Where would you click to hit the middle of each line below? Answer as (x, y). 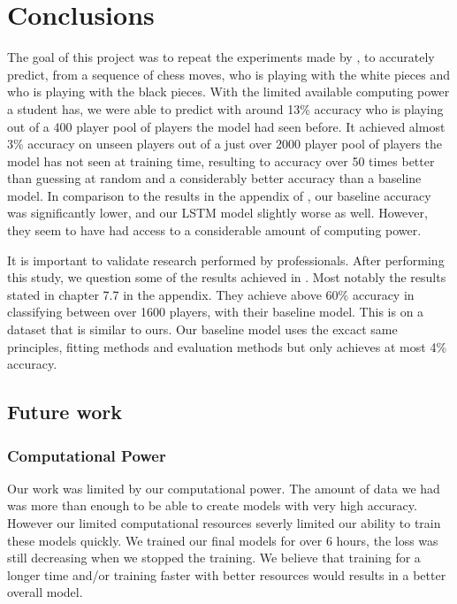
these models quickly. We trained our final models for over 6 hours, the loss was (223, 540)
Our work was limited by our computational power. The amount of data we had (224, 488)
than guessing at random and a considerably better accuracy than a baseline (214, 178)
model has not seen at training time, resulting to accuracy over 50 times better (221, 161)
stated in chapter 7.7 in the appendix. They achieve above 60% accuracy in (211, 294)
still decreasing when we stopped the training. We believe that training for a (214, 558)
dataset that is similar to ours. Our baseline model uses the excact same (202, 329)
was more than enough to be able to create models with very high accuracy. (212, 505)
